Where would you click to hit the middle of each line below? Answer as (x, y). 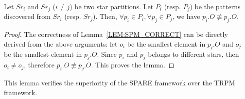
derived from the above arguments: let (61, 43)
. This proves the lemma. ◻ (133, 65)
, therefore (39, 65)
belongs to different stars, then (193, 54)
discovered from (27, 16)
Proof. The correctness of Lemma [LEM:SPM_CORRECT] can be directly (116, 34)
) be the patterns (215, 6)
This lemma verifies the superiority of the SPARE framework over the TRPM (120, 83)
